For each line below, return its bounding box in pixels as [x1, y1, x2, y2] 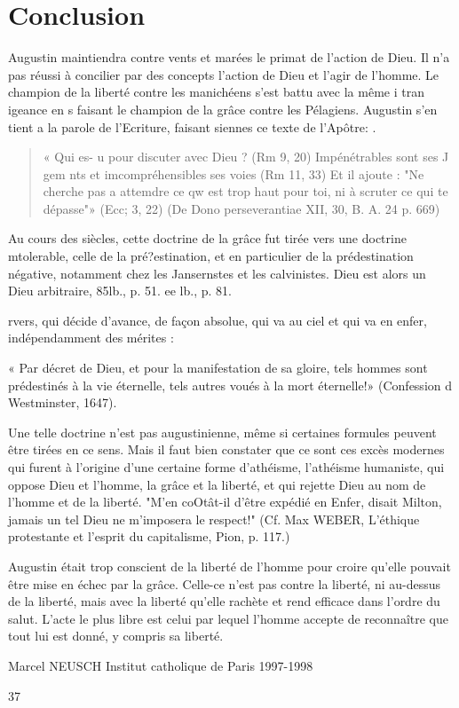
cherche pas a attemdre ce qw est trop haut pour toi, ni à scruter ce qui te [43, 182, 448, 201]
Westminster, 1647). [8, 393, 117, 412]
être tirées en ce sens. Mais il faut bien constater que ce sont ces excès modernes [8, 440, 445, 459]
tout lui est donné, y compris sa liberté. [8, 626, 224, 645]
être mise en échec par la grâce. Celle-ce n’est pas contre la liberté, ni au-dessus [8, 574, 441, 593]
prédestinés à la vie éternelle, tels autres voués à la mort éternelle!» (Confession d [8, 375, 453, 394]
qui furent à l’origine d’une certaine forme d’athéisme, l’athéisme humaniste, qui [8, 458, 445, 476]
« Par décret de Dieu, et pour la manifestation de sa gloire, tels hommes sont [8, 358, 428, 377]
